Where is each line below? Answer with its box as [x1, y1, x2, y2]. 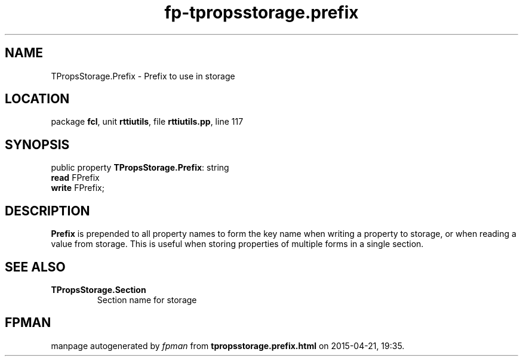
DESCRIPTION [5, 203, 90, 218]
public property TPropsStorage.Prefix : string [51, 162, 229, 173]
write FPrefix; [51, 183, 104, 193]
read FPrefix [51, 172, 100, 183]
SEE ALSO [5, 259, 66, 274]
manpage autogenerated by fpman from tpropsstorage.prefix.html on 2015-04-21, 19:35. [51, 340, 405, 351]
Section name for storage [97, 294, 197, 305]
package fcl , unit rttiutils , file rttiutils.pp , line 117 [51, 116, 244, 127]
